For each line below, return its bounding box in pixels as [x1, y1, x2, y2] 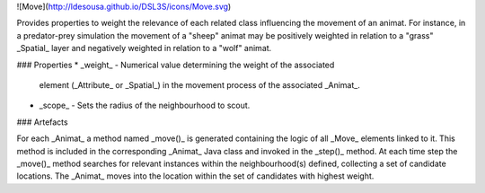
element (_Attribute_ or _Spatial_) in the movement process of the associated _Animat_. [39, 79, 361, 90]
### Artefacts [16, 117, 68, 127]
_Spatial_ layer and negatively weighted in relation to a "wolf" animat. [16, 43, 272, 54]
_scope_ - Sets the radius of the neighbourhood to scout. [39, 100, 251, 111]
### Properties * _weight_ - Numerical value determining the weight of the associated [16, 59, 335, 70]
